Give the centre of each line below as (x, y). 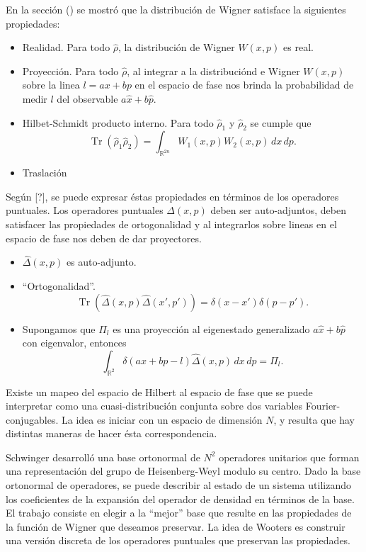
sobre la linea (51, 85)
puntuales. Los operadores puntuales (85, 210)
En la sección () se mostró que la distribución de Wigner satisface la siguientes (176, 9)
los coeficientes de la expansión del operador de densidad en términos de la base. (180, 499)
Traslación (45, 173)
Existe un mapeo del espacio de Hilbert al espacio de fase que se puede (159, 392)
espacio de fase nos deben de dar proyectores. (104, 238)
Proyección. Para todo (70, 71)
